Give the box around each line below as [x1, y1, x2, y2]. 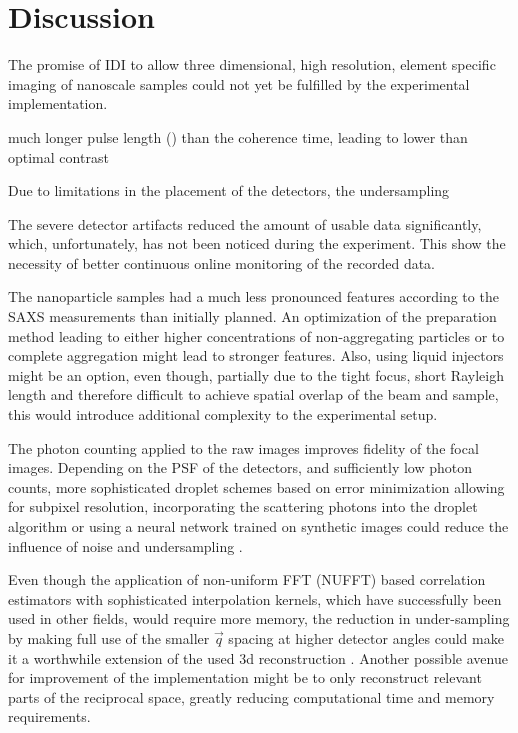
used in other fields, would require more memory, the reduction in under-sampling [8, 608, 510, 629]
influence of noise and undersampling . [8, 535, 243, 556]
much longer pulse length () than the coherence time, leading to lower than [8, 126, 468, 147]
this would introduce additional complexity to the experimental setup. [8, 404, 438, 425]
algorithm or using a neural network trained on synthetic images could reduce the [8, 516, 509, 536]
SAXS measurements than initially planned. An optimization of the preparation [8, 306, 497, 327]
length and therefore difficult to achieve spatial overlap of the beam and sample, [8, 384, 499, 405]
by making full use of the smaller [8, 627, 210, 648]
